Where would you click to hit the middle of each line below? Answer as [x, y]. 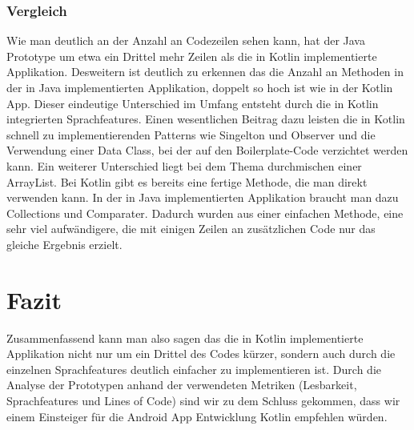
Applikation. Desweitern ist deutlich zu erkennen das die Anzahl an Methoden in [205, 72]
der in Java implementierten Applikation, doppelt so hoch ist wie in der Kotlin [200, 87]
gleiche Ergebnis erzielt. [64, 244]
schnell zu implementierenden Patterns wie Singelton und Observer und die [191, 134]
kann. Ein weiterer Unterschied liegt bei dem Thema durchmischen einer [184, 165]
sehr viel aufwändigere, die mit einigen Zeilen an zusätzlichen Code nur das [191, 229]
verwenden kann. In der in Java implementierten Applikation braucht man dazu [203, 197]
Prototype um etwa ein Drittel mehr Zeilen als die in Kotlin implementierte [192, 56]
